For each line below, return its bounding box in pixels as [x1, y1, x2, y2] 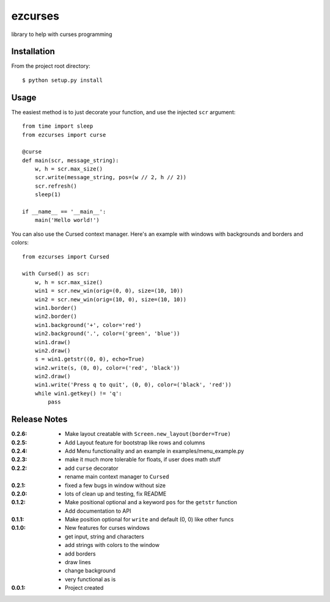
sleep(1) [34, 191, 61, 198]
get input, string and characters [65, 532, 145, 540]
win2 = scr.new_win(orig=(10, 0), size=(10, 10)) [34, 296, 186, 303]
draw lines [65, 559, 91, 566]
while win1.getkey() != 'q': [34, 390, 122, 397]
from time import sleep [22, 123, 94, 130]
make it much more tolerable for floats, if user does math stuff [65, 456, 221, 463]
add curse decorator [65, 464, 119, 472]
